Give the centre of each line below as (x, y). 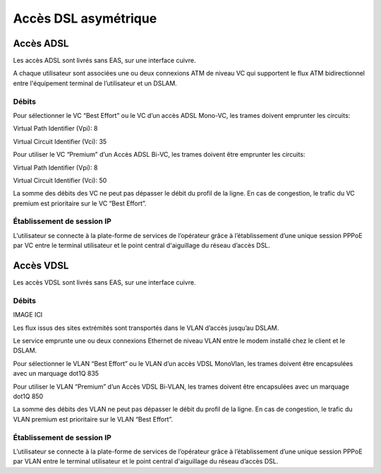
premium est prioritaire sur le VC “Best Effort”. (80, 203)
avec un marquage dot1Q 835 (56, 374)
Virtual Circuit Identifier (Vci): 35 (60, 141)
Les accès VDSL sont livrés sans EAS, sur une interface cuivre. (104, 283)
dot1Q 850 (28, 396)
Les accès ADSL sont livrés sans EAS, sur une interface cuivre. (104, 61)
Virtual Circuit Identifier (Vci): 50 (60, 180)
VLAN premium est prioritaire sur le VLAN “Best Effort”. (93, 419)
